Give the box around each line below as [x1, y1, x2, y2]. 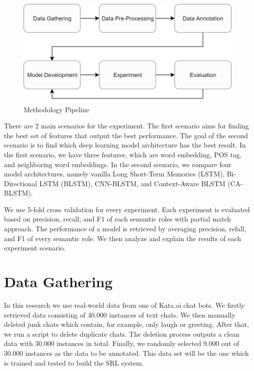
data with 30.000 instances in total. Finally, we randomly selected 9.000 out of [4, 338, 239, 348]
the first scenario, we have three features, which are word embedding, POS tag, [4, 149, 242, 159]
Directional [4, 178, 37, 188]
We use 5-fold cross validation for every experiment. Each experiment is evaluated [4, 204, 250, 214]
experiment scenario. [4, 243, 66, 253]
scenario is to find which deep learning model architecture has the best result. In [4, 140, 246, 150]
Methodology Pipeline [24, 104, 90, 114]
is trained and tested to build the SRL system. [4, 357, 144, 368]
